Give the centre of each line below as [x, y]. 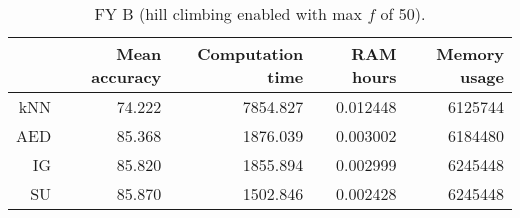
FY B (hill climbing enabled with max [228, 13]
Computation [250, 53]
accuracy [126, 76]
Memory [470, 53]
